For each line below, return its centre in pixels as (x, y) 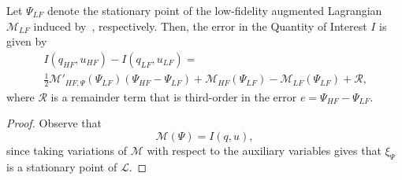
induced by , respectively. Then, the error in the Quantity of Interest (200, 26)
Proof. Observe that (54, 123)
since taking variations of (67, 150)
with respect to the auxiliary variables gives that (264, 150)
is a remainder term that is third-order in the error (174, 96)
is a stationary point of (62, 166)
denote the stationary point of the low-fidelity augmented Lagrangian (215, 10)
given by (27, 41)
